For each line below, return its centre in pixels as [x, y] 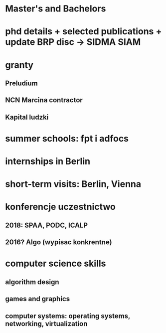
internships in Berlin [48, 161]
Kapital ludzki [27, 117]
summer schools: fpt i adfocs [67, 138]
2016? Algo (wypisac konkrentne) [59, 242]
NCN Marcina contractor [44, 100]
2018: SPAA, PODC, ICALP [47, 225]
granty [19, 65]
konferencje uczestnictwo [60, 207]
